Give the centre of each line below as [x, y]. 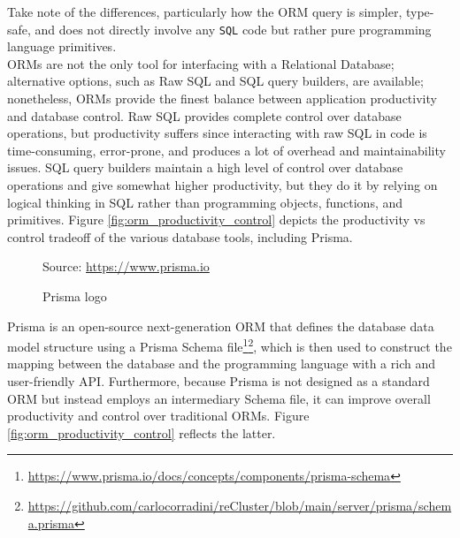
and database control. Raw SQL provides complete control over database [204, 115]
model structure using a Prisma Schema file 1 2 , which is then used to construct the [230, 345]
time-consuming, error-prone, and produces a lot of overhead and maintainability [226, 150]
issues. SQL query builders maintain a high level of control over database [205, 167]
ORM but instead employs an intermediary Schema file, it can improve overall [219, 398]
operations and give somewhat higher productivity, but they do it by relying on [222, 185]
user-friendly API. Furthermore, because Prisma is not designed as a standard [218, 381]
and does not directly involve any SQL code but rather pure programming [233, 29]
